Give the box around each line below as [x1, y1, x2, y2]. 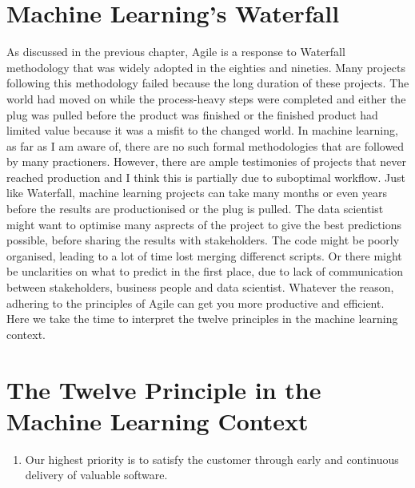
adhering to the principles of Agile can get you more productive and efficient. [6, 294, 385, 311]
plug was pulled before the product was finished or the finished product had [6, 106, 378, 123]
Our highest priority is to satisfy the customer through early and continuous [25, 450, 399, 467]
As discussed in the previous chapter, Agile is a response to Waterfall [6, 43, 345, 60]
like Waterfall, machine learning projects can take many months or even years [6, 184, 388, 201]
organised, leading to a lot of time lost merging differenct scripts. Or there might [6, 247, 402, 264]
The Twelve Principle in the [6, 373, 321, 405]
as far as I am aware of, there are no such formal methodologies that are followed [6, 137, 405, 154]
